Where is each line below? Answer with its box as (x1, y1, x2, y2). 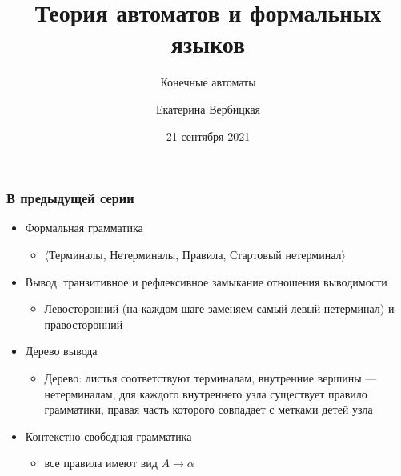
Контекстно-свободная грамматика (25, 427, 192, 444)
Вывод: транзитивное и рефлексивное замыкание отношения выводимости (25, 273, 387, 290)
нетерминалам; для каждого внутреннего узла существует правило (44, 385, 367, 402)
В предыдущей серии (6, 188, 134, 208)
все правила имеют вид (44, 454, 158, 471)
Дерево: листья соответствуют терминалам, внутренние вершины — (44, 369, 377, 386)
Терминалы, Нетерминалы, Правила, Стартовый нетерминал (49, 246, 342, 262)
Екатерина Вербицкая (155, 100, 261, 117)
